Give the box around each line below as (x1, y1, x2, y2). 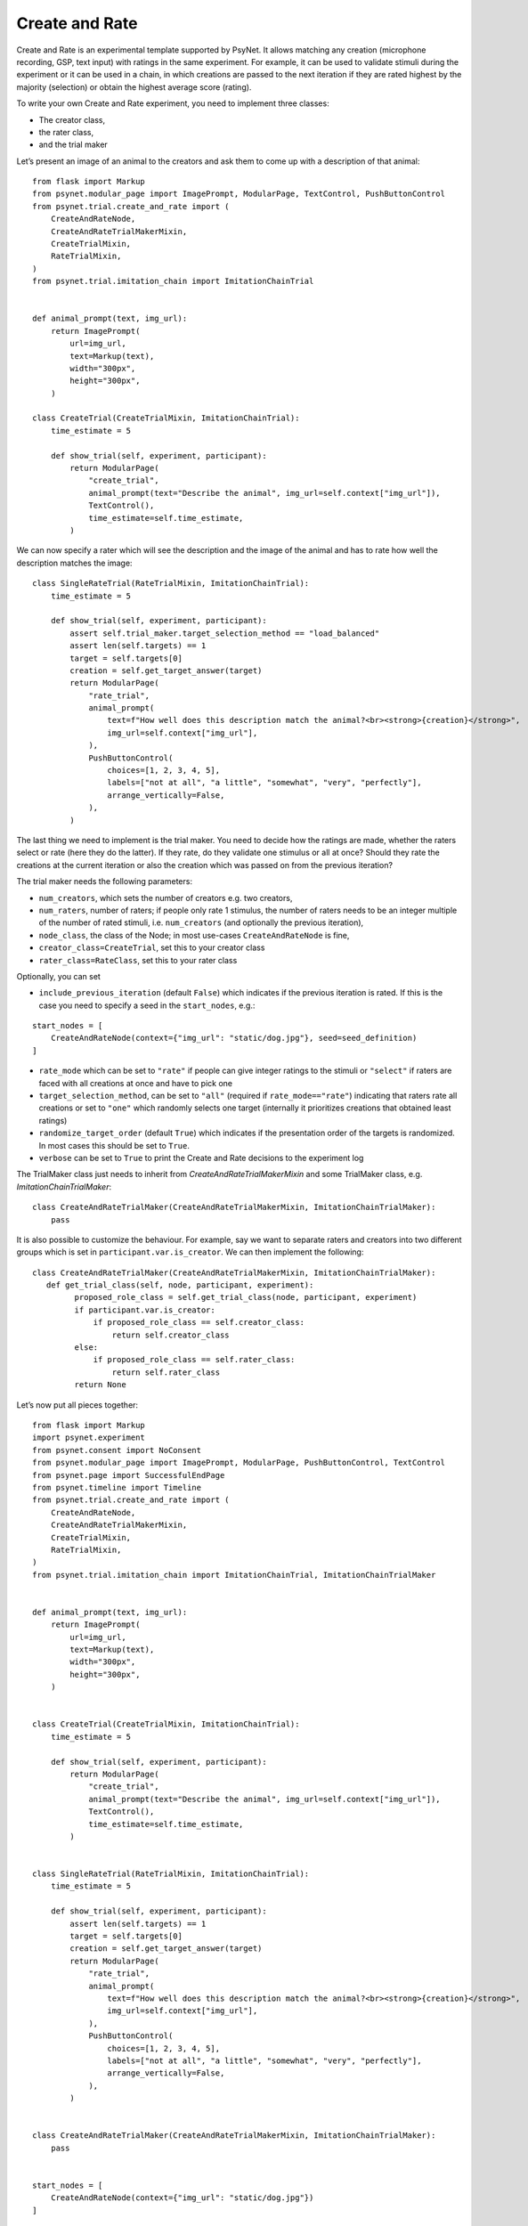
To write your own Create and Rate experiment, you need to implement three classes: (16, 98, 329, 109)
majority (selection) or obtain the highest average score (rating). (16, 81, 252, 93)
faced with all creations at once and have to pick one (38, 1077, 233, 1088)
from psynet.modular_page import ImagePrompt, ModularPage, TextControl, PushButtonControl (32, 189, 445, 199)
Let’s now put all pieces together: (16, 1399, 138, 1410)
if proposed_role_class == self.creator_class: (93, 1318, 305, 1328)
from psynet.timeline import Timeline (32, 1483, 202, 1492)
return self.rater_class (111, 1367, 221, 1377)
